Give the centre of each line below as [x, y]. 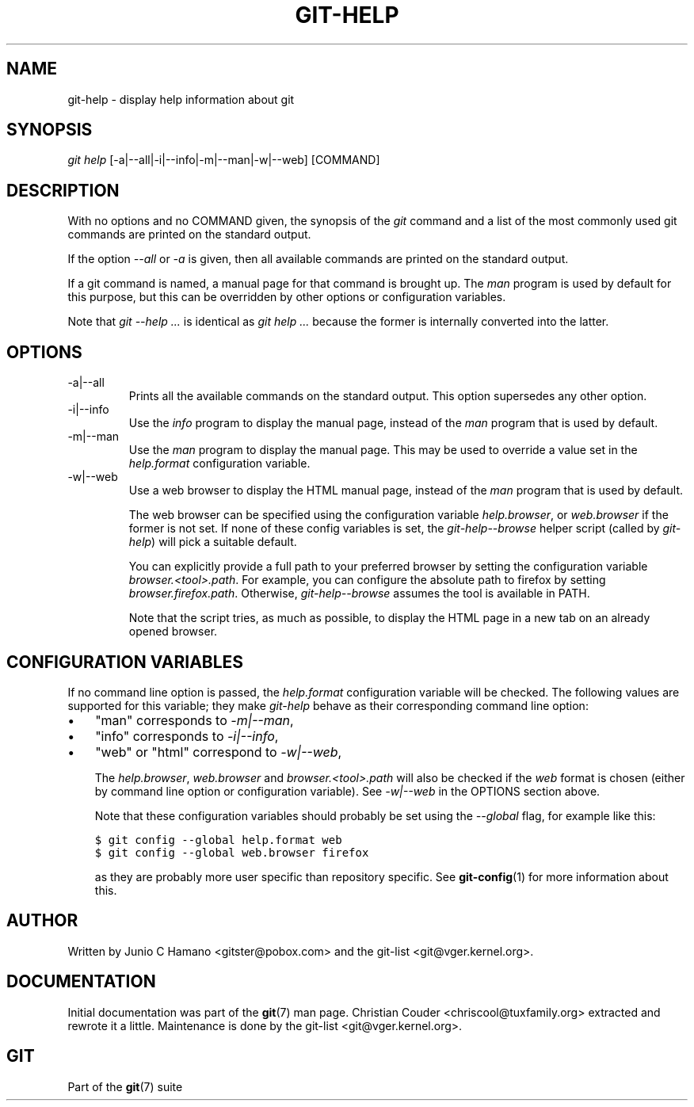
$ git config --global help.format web [218, 840]
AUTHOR [42, 921]
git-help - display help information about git [181, 99]
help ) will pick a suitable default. [213, 542]
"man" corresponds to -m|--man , [194, 720]
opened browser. [173, 632]
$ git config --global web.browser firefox [232, 852]
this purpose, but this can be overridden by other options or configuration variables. [287, 297]
